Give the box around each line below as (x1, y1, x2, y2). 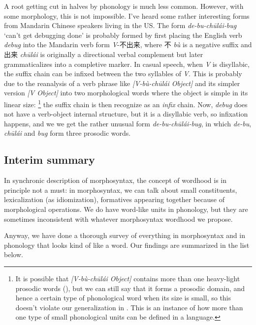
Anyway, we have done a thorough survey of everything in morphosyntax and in (4, 230, 245, 240)
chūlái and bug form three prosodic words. (4, 128, 131, 138)
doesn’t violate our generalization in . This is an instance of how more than (15, 302, 243, 312)
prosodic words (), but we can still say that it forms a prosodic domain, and (15, 283, 245, 293)
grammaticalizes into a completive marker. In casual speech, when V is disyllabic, (4, 59, 250, 69)
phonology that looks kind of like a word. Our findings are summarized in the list (4, 239, 250, 250)
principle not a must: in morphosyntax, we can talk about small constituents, (4, 184, 237, 195)
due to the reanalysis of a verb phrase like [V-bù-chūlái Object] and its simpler (4, 78, 240, 88)
